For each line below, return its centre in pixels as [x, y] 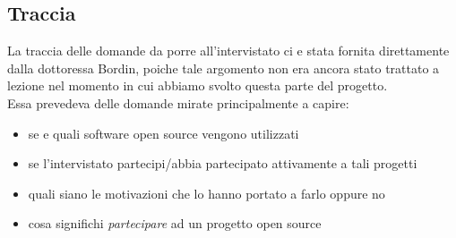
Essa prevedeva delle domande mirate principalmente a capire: [178, 102]
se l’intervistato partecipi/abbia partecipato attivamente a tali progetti [223, 163]
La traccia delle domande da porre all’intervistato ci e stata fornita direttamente [228, 51]
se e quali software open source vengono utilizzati [163, 133]
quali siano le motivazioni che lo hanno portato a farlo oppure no [206, 193]
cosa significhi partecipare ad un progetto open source [175, 223]
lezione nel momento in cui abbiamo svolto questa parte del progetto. [198, 85]
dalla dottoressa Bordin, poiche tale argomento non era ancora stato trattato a [224, 68]
